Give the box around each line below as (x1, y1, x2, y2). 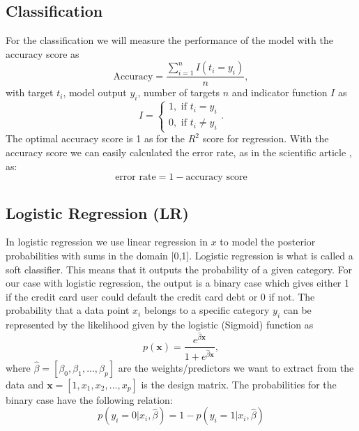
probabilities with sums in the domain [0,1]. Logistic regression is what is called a (6, 248, 353, 262)
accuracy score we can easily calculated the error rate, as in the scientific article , (6, 144, 352, 159)
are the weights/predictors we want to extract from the (118, 360, 354, 375)
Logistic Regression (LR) (6, 202, 189, 223)
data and (6, 377, 44, 391)
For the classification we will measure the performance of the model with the (6, 33, 333, 47)
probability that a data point (6, 303, 130, 317)
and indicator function (231, 85, 328, 100)
